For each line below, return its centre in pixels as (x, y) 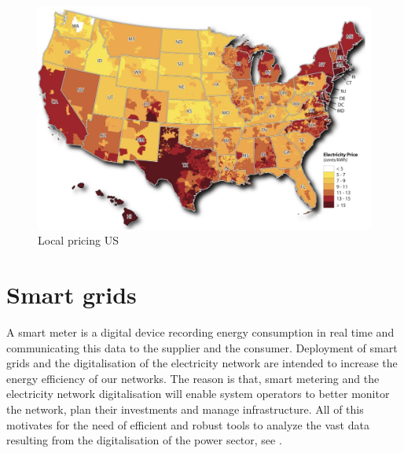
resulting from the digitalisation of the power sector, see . (144, 440)
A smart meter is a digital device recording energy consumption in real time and (200, 331)
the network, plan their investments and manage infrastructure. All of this (185, 409)
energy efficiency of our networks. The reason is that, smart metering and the (193, 378)
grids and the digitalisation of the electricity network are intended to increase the (202, 363)
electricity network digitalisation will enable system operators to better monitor (198, 394)
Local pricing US (78, 240)
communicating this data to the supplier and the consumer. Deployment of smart (202, 347)
